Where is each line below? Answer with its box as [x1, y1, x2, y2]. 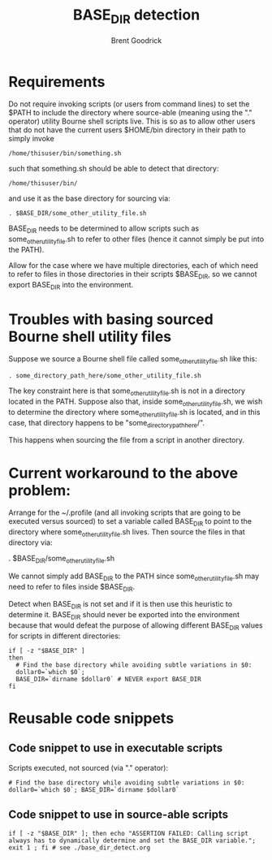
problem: [8, 481, 71, 499]
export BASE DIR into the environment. [8, 279, 134, 292]
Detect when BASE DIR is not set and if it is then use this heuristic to [8, 599, 233, 611]
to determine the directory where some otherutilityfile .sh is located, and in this [8, 407, 261, 419]
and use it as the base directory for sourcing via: [8, 193, 171, 204]
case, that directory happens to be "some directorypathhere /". [8, 417, 205, 430]
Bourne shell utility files [8, 327, 172, 346]
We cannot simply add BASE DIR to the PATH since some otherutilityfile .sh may [8, 571, 260, 582]
